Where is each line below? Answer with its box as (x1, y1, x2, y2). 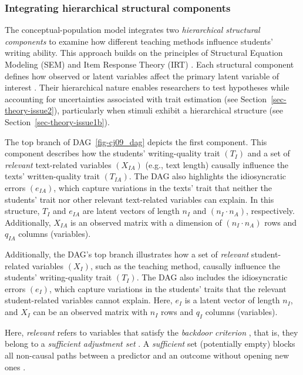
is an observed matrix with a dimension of (70, 216, 222, 228)
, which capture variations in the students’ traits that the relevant (49, 282, 287, 294)
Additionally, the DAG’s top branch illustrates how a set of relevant (5, 248, 249, 260)
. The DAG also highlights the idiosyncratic (129, 170, 287, 182)
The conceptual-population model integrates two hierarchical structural (5, 24, 260, 36)
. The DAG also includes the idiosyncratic (136, 271, 288, 283)
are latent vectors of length (82, 205, 180, 217)
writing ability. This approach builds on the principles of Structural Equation (5, 46, 283, 59)
